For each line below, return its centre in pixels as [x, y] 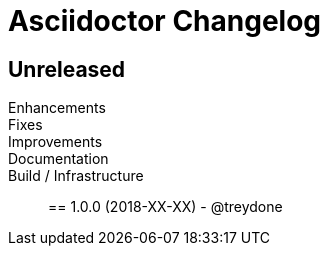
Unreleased [67, 69]
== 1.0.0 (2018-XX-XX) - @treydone [165, 207]
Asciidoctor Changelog [165, 21]
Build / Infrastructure [76, 176]
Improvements [55, 142]
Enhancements [57, 108]
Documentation [58, 159]
